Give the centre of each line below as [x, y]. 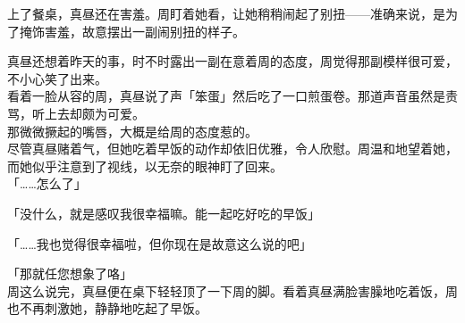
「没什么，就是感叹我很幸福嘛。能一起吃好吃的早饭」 [164, 213]
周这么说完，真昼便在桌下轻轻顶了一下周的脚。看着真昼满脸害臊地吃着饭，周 [232, 290]
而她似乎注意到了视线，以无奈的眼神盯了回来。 [145, 166]
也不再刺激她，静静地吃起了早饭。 [107, 308]
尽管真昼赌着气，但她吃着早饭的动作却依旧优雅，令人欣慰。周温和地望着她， [232, 149]
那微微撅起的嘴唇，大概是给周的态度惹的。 [132, 131]
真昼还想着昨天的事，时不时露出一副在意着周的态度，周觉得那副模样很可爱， [232, 61]
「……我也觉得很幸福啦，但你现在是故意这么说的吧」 [160, 243]
